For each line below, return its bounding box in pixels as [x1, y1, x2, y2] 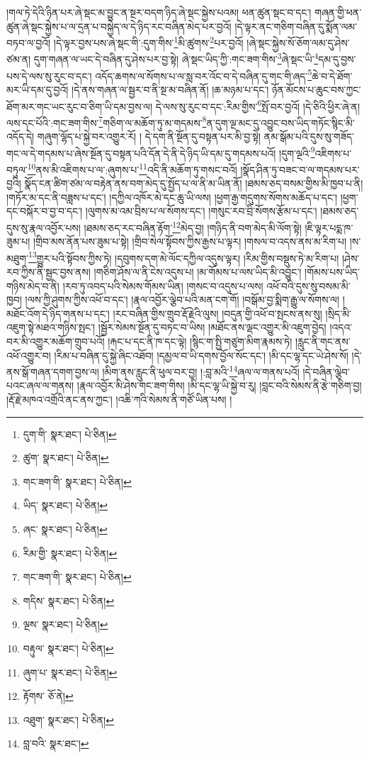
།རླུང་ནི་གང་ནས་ [295, 333, 351, 348]
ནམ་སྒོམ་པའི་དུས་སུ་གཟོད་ [263, 129, 355, 144]
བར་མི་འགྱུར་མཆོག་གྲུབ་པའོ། [6, 333, 105, 348]
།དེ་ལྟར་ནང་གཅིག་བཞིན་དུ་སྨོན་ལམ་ [234, 18, 358, 33]
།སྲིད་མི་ [325, 306, 351, 321]
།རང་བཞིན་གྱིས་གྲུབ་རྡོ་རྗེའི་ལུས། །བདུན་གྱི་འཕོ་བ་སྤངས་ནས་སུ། [113, 306, 322, 321]
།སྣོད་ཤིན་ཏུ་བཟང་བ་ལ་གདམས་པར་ [240, 162, 360, 177]
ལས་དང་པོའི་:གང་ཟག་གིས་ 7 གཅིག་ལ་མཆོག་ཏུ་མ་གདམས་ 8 [6, 113, 207, 130]
